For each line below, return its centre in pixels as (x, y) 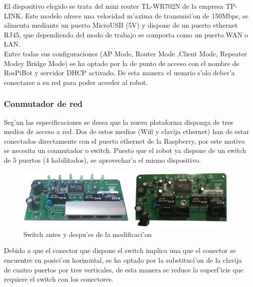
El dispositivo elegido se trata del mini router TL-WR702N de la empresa (114, 6)
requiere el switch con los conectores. (59, 279)
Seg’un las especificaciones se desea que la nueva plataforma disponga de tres (119, 122)
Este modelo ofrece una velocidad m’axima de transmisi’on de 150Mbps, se (137, 15)
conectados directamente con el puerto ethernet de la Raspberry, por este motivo (124, 141)
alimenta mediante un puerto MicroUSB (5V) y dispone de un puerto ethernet (121, 25)
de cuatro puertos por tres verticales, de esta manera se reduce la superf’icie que (124, 269)
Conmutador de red (43, 104)
